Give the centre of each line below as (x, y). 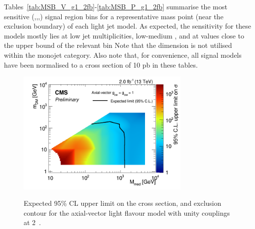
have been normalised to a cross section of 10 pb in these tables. (101, 64)
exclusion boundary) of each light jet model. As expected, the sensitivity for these (127, 26)
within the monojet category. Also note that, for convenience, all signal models (123, 55)
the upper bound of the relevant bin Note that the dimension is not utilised (118, 45)
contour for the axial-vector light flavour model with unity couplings (127, 212)
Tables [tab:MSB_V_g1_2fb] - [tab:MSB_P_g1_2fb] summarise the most (116, 6)
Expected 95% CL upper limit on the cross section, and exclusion (123, 203)
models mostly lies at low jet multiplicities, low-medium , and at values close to (124, 35)
